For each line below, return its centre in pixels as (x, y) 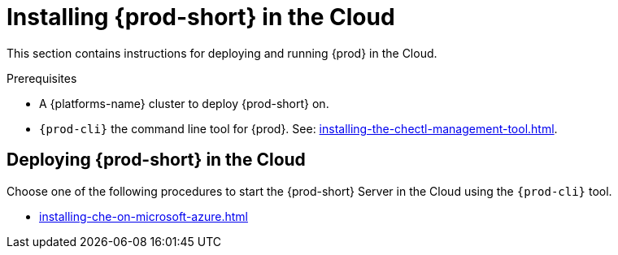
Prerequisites (42, 78)
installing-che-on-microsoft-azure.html (144, 216)
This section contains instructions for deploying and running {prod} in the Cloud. (222, 53)
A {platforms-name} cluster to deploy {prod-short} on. (184, 103)
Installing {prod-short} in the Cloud (201, 17)
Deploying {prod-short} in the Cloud (156, 160)
